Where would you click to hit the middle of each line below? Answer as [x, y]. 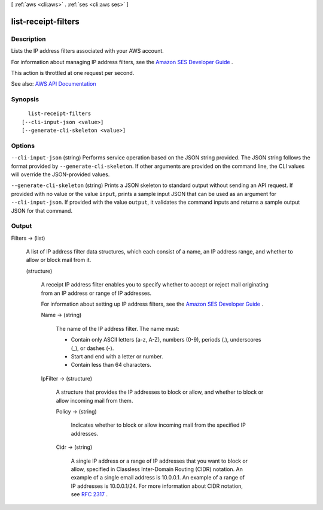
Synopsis [25, 99]
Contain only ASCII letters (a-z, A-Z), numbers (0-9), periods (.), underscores [166, 340]
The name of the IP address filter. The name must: [118, 328]
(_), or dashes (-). [92, 348]
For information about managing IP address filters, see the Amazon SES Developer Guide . [122, 62]
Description [28, 39]
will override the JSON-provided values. [60, 174]
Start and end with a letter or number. [117, 356]
